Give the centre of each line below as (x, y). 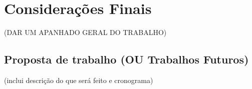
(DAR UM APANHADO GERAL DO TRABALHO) (85, 32)
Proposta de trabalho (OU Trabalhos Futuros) (127, 59)
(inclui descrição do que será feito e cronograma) (79, 80)
